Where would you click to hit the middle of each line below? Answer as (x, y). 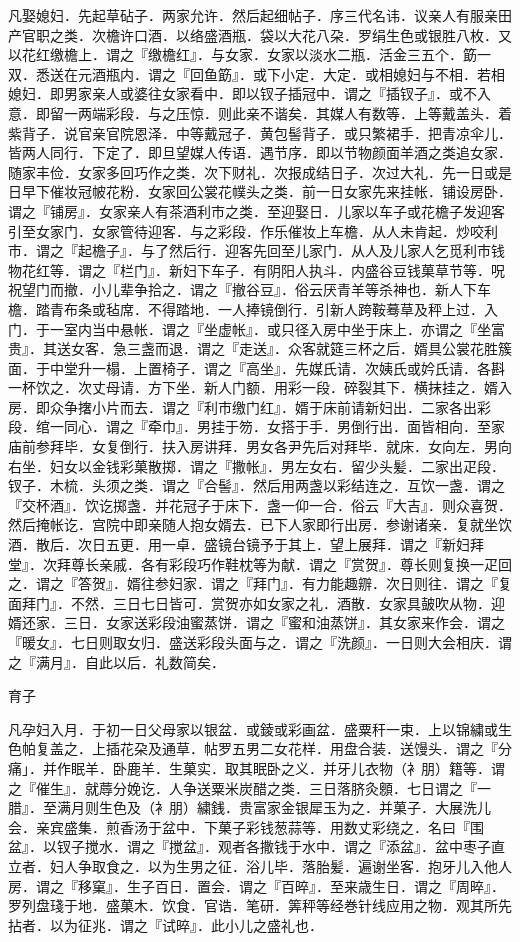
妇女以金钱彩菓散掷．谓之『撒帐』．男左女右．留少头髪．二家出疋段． (277, 465)
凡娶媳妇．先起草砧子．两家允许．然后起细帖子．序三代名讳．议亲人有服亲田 (260, 15)
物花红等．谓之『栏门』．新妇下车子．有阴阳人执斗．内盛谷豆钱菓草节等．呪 (256, 269)
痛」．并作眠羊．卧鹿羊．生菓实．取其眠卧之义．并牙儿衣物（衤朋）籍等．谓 (256, 767)
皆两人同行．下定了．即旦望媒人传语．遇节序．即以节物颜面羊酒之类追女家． (260, 152)
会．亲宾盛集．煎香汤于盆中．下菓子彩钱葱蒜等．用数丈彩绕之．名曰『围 (246, 826)
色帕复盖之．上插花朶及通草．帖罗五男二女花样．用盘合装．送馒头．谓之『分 (260, 748)
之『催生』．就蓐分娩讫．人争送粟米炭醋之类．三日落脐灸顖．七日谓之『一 (249, 787)
